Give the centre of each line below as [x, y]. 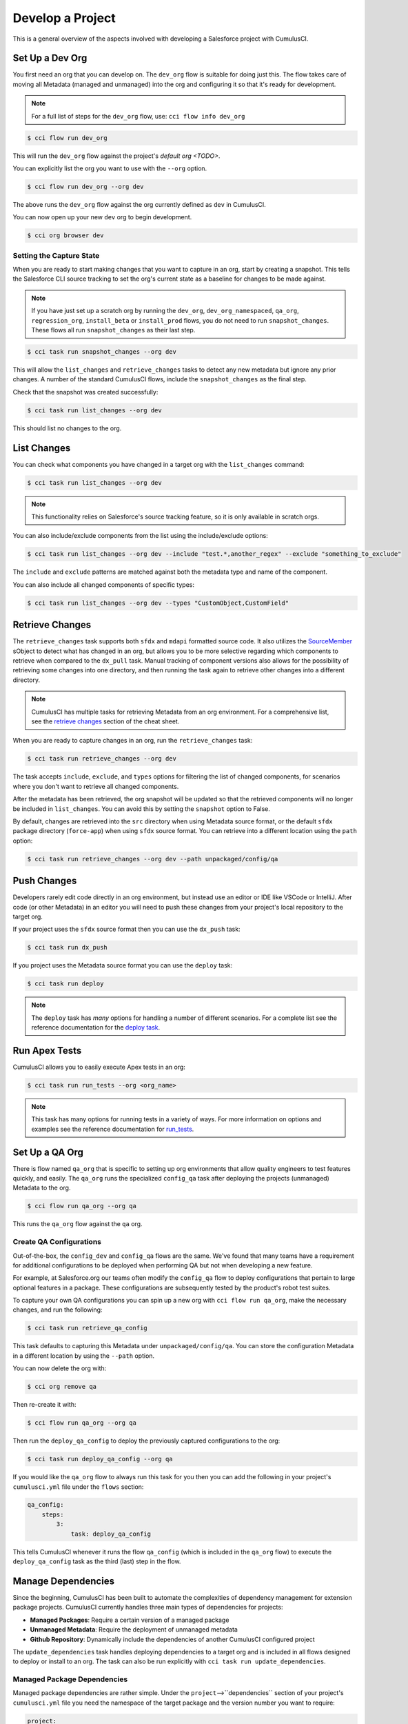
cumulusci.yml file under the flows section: [78, 1487]
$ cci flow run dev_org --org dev [85, 187]
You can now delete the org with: [60, 1368]
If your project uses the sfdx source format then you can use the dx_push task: [126, 929]
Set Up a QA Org [48, 1152]
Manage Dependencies [64, 1581]
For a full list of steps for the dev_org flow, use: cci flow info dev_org [138, 116]
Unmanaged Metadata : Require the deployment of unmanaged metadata [134, 1630]
